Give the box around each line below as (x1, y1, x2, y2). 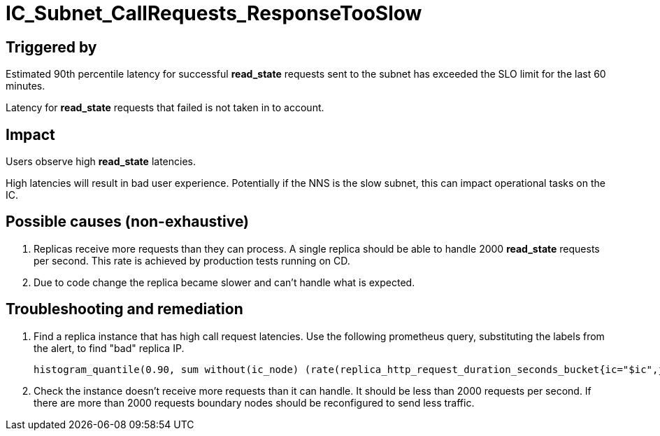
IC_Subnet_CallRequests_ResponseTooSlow (6, 1, 422, 25)
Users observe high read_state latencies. (6, 155, 196, 168)
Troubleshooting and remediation (6, 300, 243, 318)
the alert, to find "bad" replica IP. (34, 342, 185, 354)
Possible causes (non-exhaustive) (6, 213, 250, 231)
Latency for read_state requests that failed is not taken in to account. (6, 101, 324, 114)
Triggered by (6, 38, 97, 56)
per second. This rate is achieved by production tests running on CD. (34, 254, 350, 267)
